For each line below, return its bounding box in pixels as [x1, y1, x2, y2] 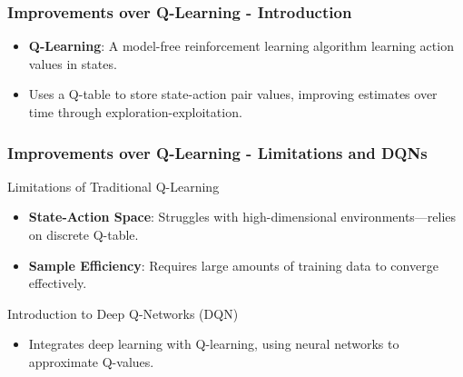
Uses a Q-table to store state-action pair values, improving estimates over [28, 84, 438, 104]
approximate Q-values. [28, 352, 154, 371]
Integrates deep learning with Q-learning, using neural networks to [28, 334, 399, 353]
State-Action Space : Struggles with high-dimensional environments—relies [28, 207, 457, 226]
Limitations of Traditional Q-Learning [7, 176, 220, 195]
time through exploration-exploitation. [28, 103, 242, 121]
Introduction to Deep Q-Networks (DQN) [7, 303, 239, 322]
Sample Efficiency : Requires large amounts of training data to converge [28, 255, 438, 274]
